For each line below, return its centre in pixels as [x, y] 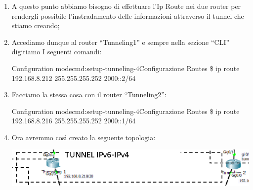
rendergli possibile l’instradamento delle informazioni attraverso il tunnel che [128, 16]
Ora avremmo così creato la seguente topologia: [84, 137]
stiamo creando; [36, 25]
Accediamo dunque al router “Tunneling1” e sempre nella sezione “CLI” [121, 42]
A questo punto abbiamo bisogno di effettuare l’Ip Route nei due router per [126, 6]
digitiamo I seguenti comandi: [57, 52]
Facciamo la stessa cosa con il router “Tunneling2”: [89, 95]
